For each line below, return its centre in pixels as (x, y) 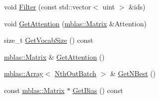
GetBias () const (98, 90)
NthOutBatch (76, 73)
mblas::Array (24, 73)
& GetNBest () (133, 73)
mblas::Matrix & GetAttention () (54, 56)
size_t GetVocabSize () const (49, 40)
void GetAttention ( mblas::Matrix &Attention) (75, 23)
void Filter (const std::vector (48, 6)
